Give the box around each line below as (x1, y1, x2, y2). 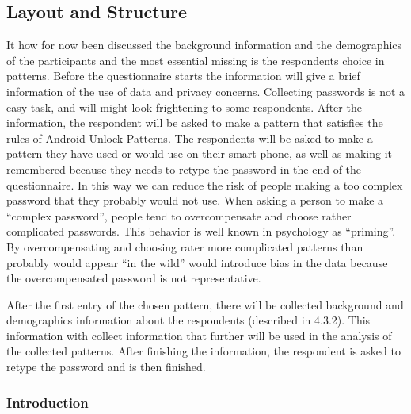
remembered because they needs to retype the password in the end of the (6, 160, 362, 177)
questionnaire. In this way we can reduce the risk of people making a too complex (6, 176, 403, 193)
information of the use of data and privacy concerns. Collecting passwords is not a (6, 82, 405, 99)
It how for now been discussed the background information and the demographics (6, 36, 402, 53)
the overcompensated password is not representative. (6, 270, 261, 286)
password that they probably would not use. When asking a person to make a (6, 192, 384, 209)
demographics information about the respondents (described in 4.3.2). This (6, 312, 371, 328)
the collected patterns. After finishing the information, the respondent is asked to (6, 343, 401, 359)
